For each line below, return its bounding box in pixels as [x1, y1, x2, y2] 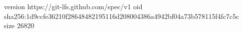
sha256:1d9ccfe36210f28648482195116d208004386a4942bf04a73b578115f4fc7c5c [4, 11, 240, 21]
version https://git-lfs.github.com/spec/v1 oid [4, 1, 143, 11]
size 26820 [4, 20, 34, 31]
